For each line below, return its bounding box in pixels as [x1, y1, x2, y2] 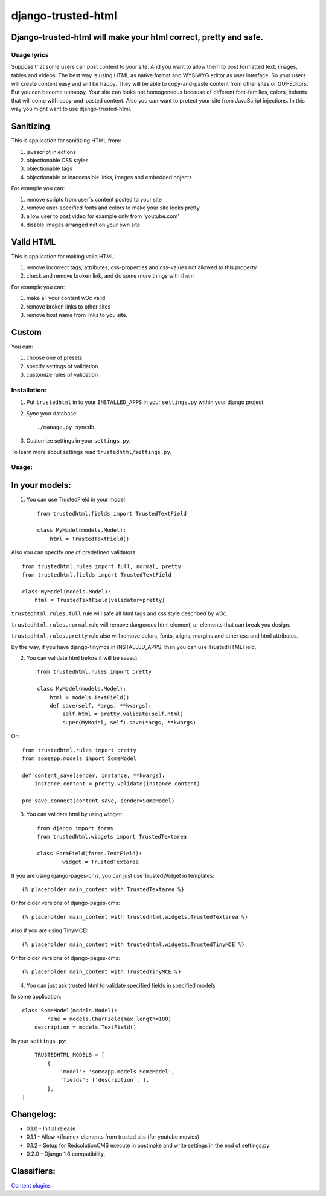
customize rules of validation [26, 371, 98, 379]
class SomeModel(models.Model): [22, 1007, 118, 1014]
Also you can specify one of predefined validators [11, 549, 136, 556]
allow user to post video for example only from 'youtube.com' [26, 213, 179, 220]
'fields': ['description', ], [60, 1076, 150, 1084]
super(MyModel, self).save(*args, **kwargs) [62, 719, 196, 726]
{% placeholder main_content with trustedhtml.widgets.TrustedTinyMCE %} [22, 941, 245, 948]
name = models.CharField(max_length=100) [47, 1015, 172, 1022]
